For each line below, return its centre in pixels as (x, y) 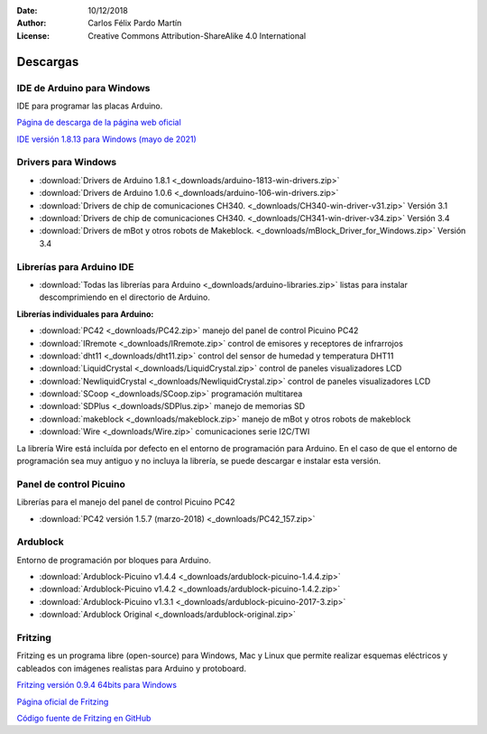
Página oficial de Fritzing (63, 701)
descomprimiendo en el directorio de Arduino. (125, 297)
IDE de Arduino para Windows (83, 88)
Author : (32, 23)
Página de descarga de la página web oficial (99, 123)
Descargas (48, 62)
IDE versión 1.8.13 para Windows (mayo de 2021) (107, 139)
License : (33, 35)
